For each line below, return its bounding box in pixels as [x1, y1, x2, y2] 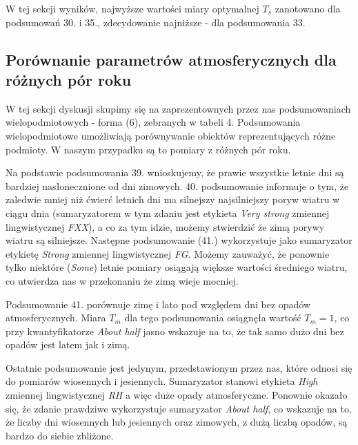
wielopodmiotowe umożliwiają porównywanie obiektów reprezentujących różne [6, 128, 336, 142]
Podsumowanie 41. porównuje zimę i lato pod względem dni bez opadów [6, 296, 311, 311]
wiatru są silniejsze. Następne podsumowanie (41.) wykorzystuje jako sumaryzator [6, 233, 352, 247]
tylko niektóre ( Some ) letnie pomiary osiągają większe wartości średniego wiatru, [6, 260, 348, 274]
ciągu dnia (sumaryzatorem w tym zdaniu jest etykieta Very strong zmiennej [6, 205, 330, 220]
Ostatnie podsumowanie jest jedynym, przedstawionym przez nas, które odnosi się [6, 360, 352, 375]
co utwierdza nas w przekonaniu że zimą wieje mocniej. [6, 273, 239, 287]
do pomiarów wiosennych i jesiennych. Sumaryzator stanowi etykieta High [6, 374, 318, 388]
